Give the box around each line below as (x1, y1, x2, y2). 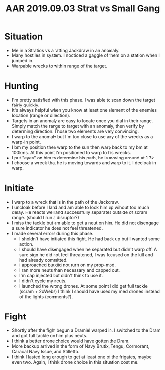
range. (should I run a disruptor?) (11, 214, 80, 220)
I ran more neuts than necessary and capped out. (19, 267, 120, 273)
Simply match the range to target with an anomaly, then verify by (11, 123, 144, 129)
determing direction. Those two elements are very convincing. (11, 128, 139, 134)
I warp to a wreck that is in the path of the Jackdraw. (11, 199, 119, 205)
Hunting (4, 80, 39, 92)
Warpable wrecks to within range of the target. (11, 63, 108, 69)
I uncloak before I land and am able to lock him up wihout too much (11, 204, 149, 210)
